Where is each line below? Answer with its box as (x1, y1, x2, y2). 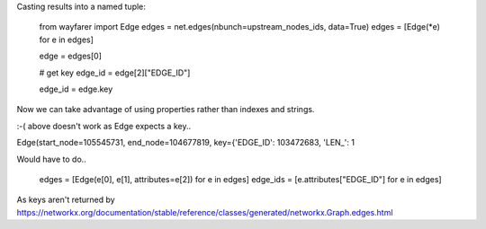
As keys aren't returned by (16, 194, 116, 206)
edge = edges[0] (39, 50, 103, 62)
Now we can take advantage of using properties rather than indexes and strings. (16, 104, 315, 115)
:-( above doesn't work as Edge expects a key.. (16, 120, 192, 131)
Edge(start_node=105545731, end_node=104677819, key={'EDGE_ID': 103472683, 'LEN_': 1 (16, 137, 355, 148)
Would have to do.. (16, 154, 87, 164)
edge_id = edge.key (39, 84, 113, 94)
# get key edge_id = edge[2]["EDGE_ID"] (39, 67, 191, 78)
